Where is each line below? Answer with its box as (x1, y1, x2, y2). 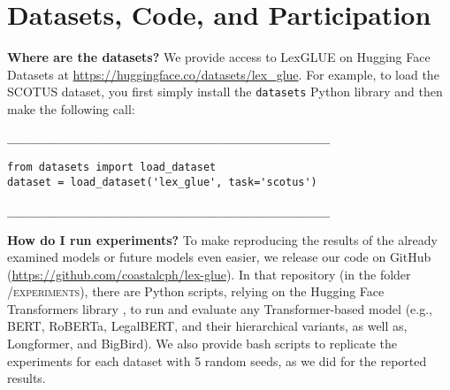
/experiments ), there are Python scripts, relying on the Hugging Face (7, 282, 385, 301)
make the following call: (7, 99, 135, 118)
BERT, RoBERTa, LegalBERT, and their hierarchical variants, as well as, (7, 317, 408, 335)
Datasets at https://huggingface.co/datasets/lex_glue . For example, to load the (7, 65, 439, 83)
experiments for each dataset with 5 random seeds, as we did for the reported (7, 351, 427, 370)
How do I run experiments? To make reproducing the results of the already (7, 230, 438, 249)
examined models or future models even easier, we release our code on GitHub (7, 248, 431, 266)
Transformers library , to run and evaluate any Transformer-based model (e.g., (7, 299, 432, 317)
